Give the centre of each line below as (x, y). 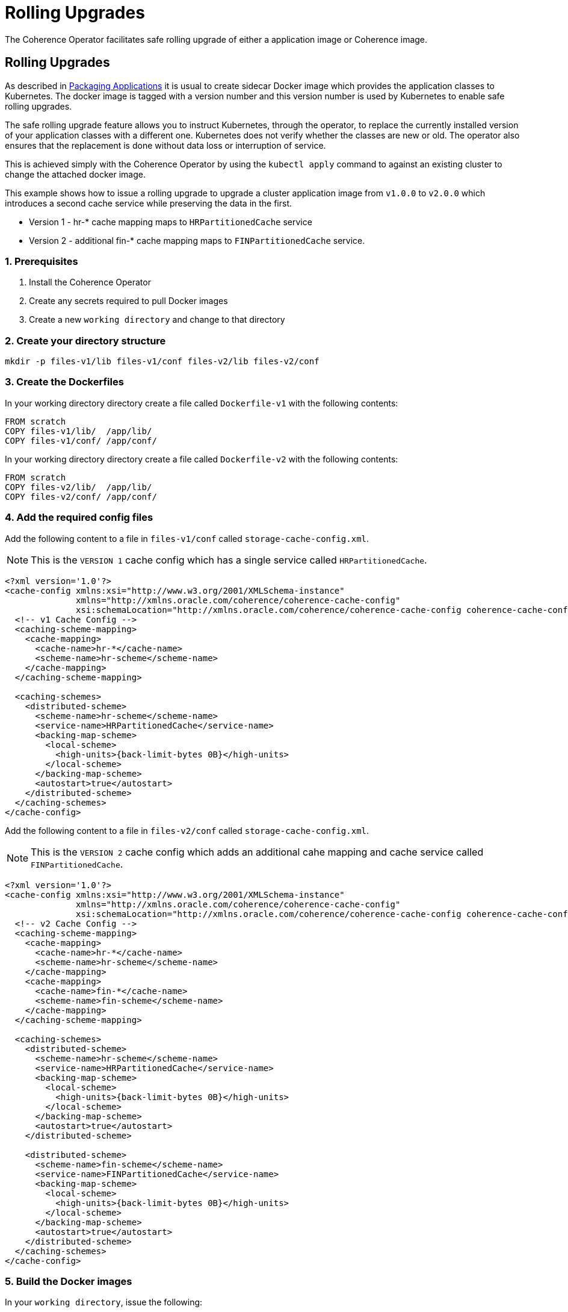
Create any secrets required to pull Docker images (128, 301)
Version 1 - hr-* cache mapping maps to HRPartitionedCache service (171, 222)
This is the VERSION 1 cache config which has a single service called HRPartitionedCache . (229, 560)
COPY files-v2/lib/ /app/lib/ (79, 487)
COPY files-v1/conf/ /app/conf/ (81, 440)
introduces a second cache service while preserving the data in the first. (149, 203)
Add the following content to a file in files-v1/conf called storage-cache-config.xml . (187, 538)
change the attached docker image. (75, 174)
